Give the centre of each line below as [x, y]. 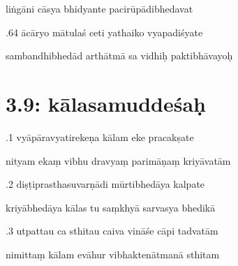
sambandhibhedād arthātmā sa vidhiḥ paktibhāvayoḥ [119, 56]
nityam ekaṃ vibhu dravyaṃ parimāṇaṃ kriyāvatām [118, 160]
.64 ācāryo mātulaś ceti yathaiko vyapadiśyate [104, 32]
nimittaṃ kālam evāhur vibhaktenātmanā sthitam [113, 254]
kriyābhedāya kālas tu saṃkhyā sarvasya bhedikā [111, 207]
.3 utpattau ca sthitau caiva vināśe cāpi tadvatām [112, 231]
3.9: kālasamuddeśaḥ [106, 103]
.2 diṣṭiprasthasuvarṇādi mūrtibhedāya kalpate [105, 184]
